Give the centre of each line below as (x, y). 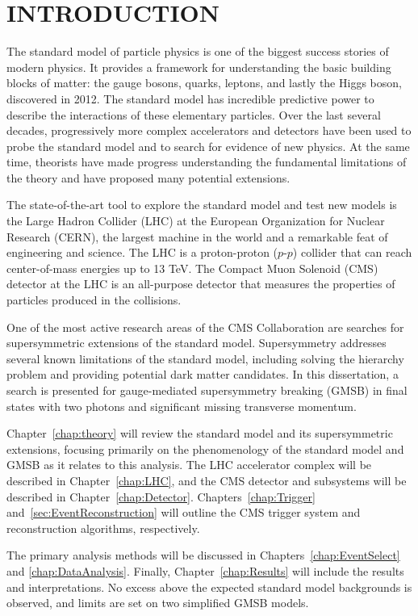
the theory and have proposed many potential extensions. (148, 177)
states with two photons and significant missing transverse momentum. (182, 406)
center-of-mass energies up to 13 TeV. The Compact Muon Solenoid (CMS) (192, 268)
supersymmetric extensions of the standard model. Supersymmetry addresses (196, 343)
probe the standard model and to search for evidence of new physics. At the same (208, 146)
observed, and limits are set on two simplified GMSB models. (158, 603)
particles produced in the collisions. (94, 300)
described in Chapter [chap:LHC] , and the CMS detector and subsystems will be (207, 480)
